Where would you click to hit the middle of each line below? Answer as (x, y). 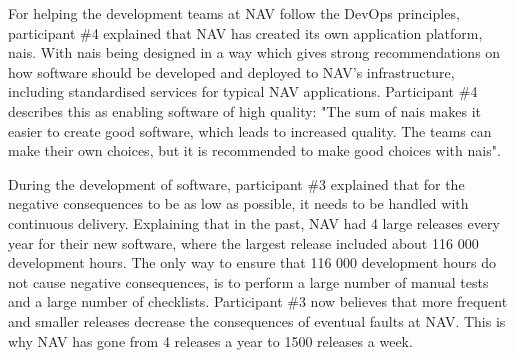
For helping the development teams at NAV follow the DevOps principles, (234, 13)
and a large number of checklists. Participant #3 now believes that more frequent (258, 301)
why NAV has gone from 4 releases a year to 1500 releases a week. (210, 340)
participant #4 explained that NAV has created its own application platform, (245, 32)
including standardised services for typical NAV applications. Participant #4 (243, 91)
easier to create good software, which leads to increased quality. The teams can (250, 130)
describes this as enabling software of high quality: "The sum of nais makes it (244, 110)
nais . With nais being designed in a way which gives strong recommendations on (254, 52)
